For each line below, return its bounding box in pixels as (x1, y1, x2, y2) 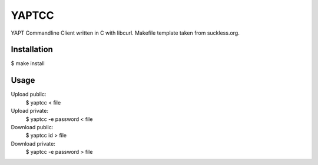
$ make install (11, 60, 45, 67)
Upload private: (11, 107, 48, 115)
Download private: (11, 140, 55, 147)
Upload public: (11, 91, 47, 98)
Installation (11, 45, 53, 55)
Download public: (11, 123, 54, 130)
